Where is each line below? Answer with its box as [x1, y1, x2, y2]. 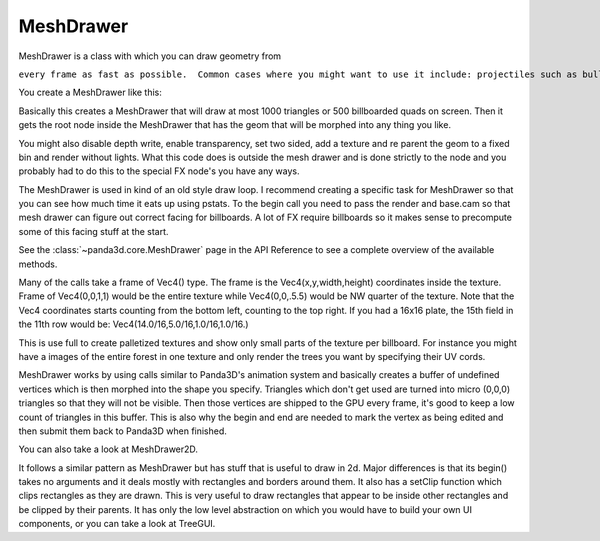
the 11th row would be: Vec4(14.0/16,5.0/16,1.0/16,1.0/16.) [18, 318, 249, 330]
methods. [18, 258, 58, 270]
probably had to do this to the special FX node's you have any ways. [18, 165, 300, 177]
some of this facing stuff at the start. [18, 225, 169, 237]
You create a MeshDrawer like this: [18, 86, 162, 99]
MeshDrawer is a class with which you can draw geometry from [18, 50, 282, 62]
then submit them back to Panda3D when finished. [18, 425, 227, 437]
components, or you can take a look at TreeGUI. [18, 518, 216, 530]
